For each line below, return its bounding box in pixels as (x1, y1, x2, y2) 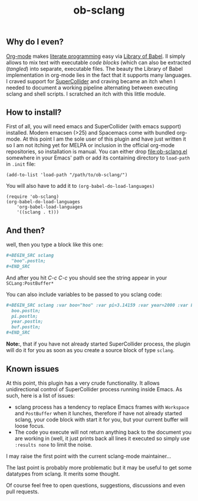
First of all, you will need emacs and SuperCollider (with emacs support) (6, 123, 181, 130)
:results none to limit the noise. (14, 441, 93, 448)
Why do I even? (6, 37, 64, 47)
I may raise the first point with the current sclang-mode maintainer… (6, 453, 171, 460)
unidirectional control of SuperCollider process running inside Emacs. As (6, 385, 183, 393)
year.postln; (11, 318, 44, 325)
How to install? (6, 108, 62, 117)
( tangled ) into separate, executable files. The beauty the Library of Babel (6, 65, 183, 72)
